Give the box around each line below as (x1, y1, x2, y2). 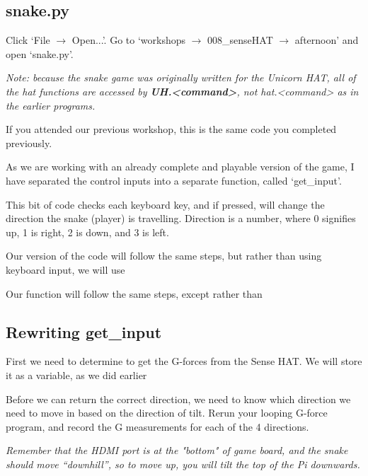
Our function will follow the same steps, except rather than (6, 286, 263, 301)
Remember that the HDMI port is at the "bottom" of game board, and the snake (6, 443, 348, 458)
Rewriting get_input (6, 320, 162, 342)
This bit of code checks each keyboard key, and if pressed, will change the (6, 197, 325, 211)
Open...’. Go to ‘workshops (71, 33, 186, 47)
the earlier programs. (6, 98, 96, 112)
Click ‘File (6, 33, 50, 47)
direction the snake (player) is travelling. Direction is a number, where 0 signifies (6, 211, 356, 226)
